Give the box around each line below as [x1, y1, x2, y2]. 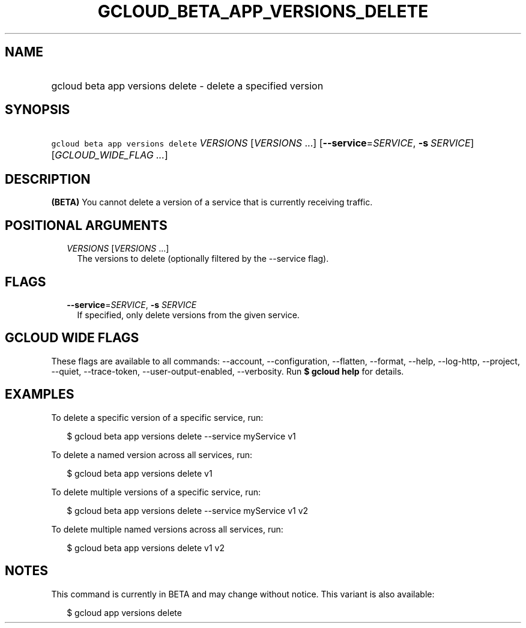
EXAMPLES [5, 387, 74, 402]
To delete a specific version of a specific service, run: [51, 412, 264, 423]
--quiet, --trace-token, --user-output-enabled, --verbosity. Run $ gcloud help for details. [51, 366, 404, 376]
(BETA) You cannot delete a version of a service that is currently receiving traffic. [51, 197, 373, 208]
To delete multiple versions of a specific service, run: [51, 486, 261, 497]
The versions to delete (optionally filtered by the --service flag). [77, 253, 329, 264]
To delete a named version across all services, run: [51, 449, 253, 460]
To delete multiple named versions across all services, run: [51, 524, 283, 534]
